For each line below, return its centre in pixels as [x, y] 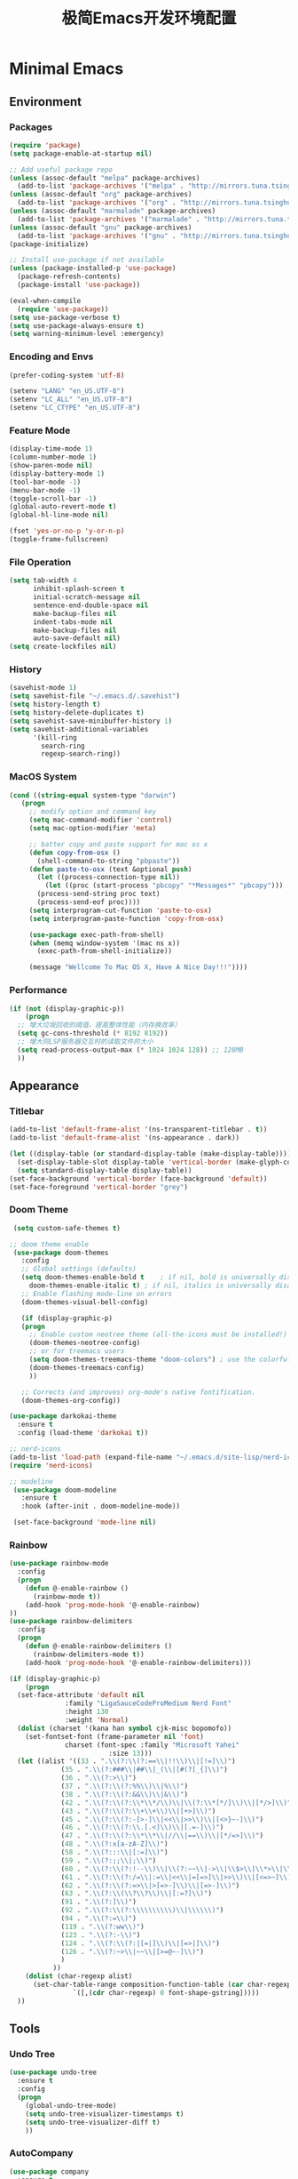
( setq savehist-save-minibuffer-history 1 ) [91, 721]
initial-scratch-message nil [86, 597]
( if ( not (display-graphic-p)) [67, 1009]
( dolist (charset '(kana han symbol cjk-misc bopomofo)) [125, 1728]
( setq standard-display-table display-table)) [105, 1170]
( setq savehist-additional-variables [79, 729]
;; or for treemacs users [77, 1351]
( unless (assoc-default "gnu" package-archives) [101, 228]
